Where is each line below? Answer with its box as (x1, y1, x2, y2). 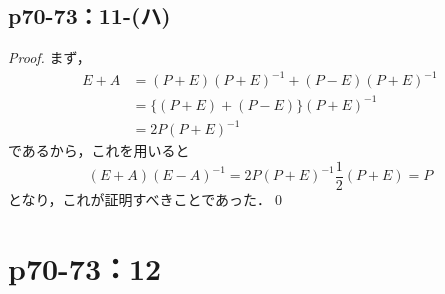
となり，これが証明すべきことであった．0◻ (8, 189, 286, 210)
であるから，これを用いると (8, 140, 190, 161)
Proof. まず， (8, 47, 91, 68)
